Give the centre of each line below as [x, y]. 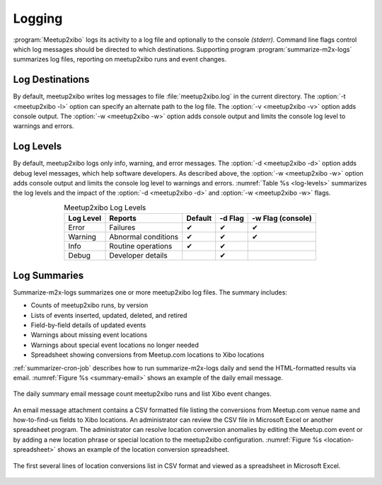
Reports [123, 218]
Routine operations [141, 246]
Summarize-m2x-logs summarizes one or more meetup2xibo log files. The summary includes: [150, 292]
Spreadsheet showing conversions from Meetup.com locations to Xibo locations [147, 355]
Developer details [138, 256]
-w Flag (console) [282, 218]
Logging [38, 18]
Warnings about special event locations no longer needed [115, 345]
